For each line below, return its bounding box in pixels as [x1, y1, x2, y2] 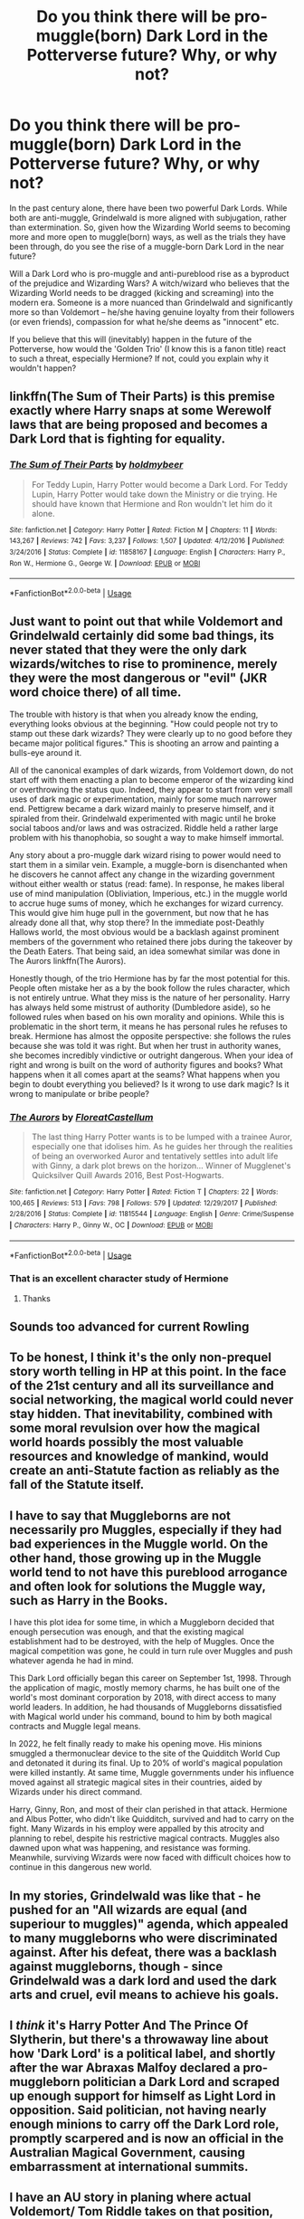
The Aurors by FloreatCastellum [9, 1110, 154, 1123]
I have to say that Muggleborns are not [9, 1508, 232, 1523]
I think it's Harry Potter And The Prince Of [9, 2017, 249, 2033]
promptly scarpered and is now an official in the [9, 2130, 284, 2146]
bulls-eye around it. [9, 747, 82, 757]
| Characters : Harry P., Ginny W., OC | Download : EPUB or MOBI [9, 1220, 214, 1230]
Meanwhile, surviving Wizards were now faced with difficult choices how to [9, 1852, 291, 1863]
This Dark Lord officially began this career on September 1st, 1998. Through [9, 1672, 292, 1684]
